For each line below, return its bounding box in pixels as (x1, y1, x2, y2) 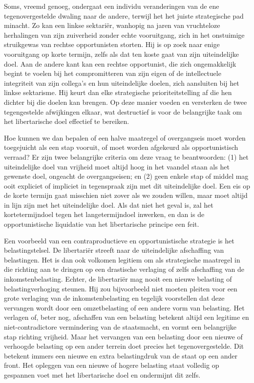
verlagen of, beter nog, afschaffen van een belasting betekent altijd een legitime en (4, 312, 249, 322)
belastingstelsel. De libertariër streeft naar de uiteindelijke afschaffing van (4, 245, 224, 255)
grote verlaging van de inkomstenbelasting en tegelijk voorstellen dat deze (4, 293, 225, 303)
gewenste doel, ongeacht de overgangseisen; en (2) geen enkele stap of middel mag (4, 171, 249, 181)
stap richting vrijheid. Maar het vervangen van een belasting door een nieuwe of (4, 331, 243, 341)
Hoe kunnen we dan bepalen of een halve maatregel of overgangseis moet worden (4, 132, 246, 143)
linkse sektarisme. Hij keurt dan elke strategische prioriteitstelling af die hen (4, 87, 232, 97)
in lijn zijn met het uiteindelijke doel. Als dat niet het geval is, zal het (4, 199, 213, 210)
